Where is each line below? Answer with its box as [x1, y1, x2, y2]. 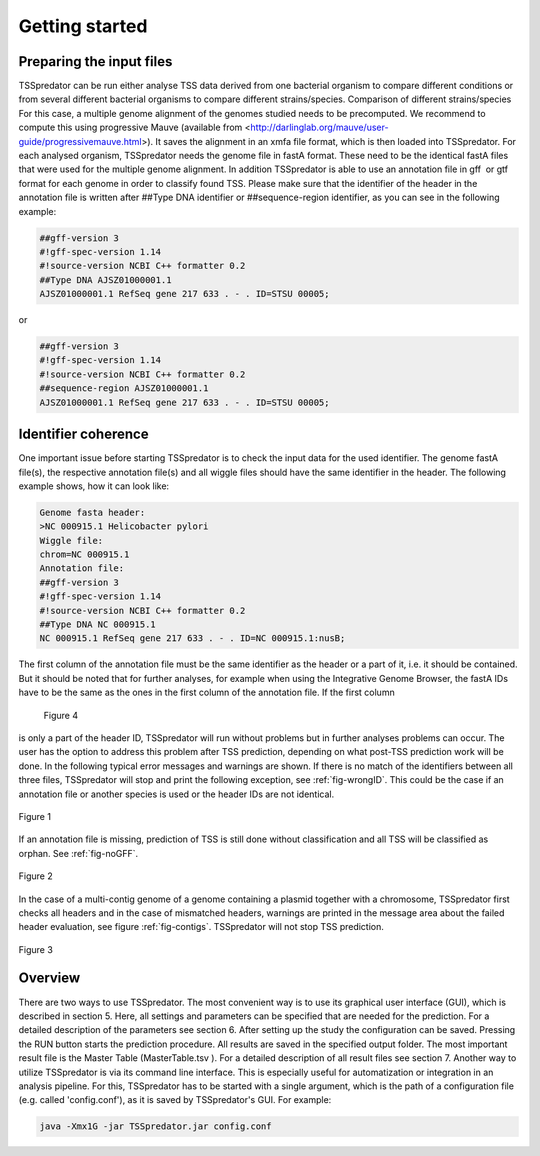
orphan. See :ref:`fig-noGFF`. [18, 847, 139, 859]
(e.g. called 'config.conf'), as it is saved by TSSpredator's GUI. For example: [18, 1094, 332, 1106]
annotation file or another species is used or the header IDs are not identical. [18, 788, 335, 800]
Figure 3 [18, 943, 54, 955]
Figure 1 [18, 810, 52, 822]
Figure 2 [18, 870, 54, 882]
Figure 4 [43, 709, 79, 721]
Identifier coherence [18, 426, 149, 443]
